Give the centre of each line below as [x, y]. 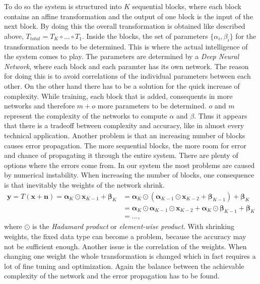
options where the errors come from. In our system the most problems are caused [129, 165]
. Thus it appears [221, 115]
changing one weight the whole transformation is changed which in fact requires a [130, 256]
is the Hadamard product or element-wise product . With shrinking [133, 226]
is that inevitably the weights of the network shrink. [84, 184]
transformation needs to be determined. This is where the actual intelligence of [126, 46]
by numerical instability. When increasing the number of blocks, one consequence [129, 175]
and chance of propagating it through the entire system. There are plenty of [121, 155]
